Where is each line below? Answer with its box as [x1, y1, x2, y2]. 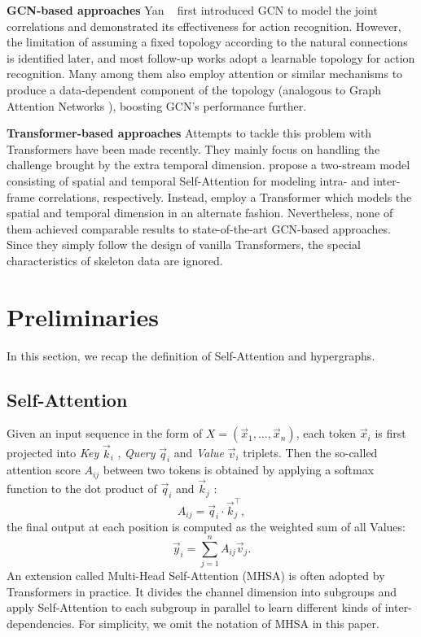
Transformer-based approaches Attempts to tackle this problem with [7, 124, 371, 142]
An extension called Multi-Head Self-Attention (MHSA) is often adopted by [7, 567, 385, 584]
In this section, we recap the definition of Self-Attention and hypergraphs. [7, 347, 375, 364]
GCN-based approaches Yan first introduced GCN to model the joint [7, 2, 378, 18]
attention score [7, 461, 81, 478]
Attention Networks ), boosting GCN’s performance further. [7, 97, 307, 114]
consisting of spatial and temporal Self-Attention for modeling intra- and [7, 172, 370, 189]
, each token [296, 425, 357, 442]
